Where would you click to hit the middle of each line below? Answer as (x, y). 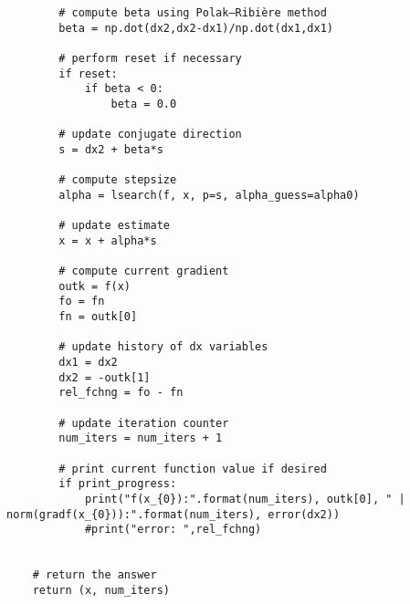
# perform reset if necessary (150, 58)
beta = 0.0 (144, 104)
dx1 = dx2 (88, 363)
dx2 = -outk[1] (105, 377)
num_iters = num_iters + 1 (141, 438)
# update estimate (114, 226)
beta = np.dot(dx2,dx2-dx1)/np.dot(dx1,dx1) (196, 28)
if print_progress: (118, 484)
